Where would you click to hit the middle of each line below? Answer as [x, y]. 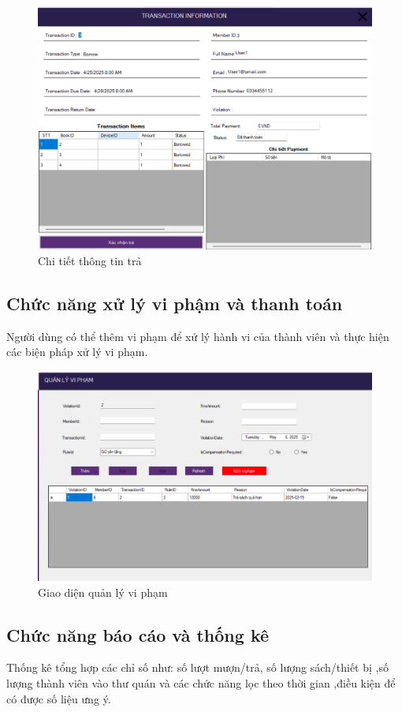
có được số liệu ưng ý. [59, 698]
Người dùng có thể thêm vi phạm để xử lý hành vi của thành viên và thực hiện [198, 336]
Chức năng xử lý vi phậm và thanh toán [175, 303]
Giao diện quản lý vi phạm [103, 592]
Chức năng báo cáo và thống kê [138, 634]
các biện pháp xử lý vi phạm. [77, 352]
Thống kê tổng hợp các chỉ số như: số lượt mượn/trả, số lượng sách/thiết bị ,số [197, 667]
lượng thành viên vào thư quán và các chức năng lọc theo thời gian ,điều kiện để [201, 683]
